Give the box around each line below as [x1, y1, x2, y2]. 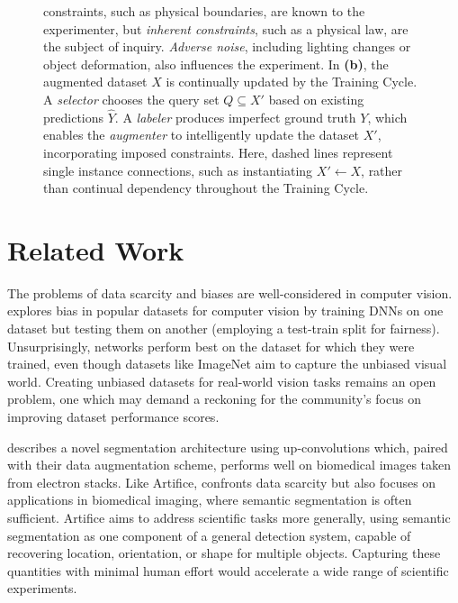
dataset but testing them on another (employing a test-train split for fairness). [7, 319, 440, 338]
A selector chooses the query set [43, 89, 220, 108]
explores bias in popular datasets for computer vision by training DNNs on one [7, 301, 444, 320]
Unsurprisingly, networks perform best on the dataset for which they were [7, 336, 415, 355]
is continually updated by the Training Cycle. [166, 72, 418, 91]
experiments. [7, 579, 77, 598]
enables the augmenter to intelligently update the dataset [43, 125, 360, 144]
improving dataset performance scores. [7, 407, 220, 426]
